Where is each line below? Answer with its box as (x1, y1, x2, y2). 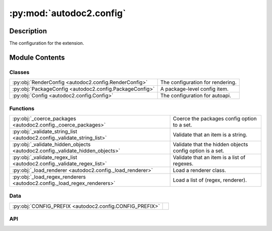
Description (9, 27, 47, 35)
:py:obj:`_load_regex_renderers (12, 173, 86, 180)
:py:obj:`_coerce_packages (12, 115, 77, 122)
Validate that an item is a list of (173, 154, 246, 161)
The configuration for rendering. (160, 79, 237, 86)
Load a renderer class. (173, 166, 226, 174)
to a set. (173, 121, 192, 128)
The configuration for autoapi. (160, 92, 232, 99)
